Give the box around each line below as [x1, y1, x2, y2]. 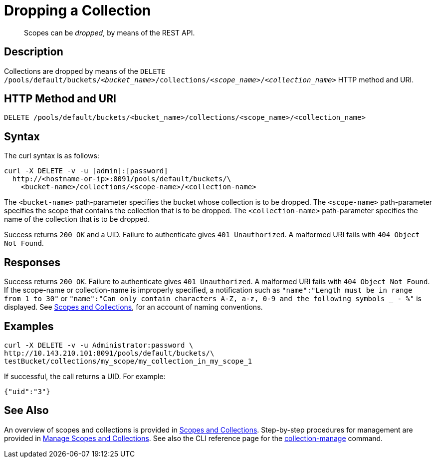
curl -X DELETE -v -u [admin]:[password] [4, 167, 168, 175]
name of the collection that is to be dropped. [4, 215, 150, 224]
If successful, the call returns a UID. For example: [4, 372, 166, 381]
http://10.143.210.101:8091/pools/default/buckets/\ [4, 349, 215, 357]
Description [4, 45, 63, 58]
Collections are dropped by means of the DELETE [4, 66, 166, 75]
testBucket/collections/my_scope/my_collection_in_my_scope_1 [4, 357, 252, 365]
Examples [4, 320, 54, 333]
